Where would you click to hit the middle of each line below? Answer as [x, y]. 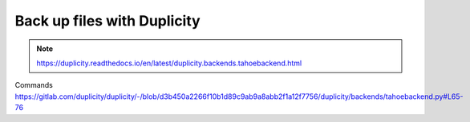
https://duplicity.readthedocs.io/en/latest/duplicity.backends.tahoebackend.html [169, 63]
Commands [34, 85]
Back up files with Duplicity [107, 21]
